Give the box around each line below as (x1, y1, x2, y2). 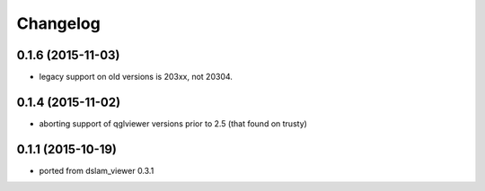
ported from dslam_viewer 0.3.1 (39, 165, 154, 176)
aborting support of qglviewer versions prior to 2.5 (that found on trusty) (39, 117, 307, 129)
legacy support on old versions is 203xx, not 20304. (39, 72, 234, 82)
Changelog (16, 13, 101, 33)
